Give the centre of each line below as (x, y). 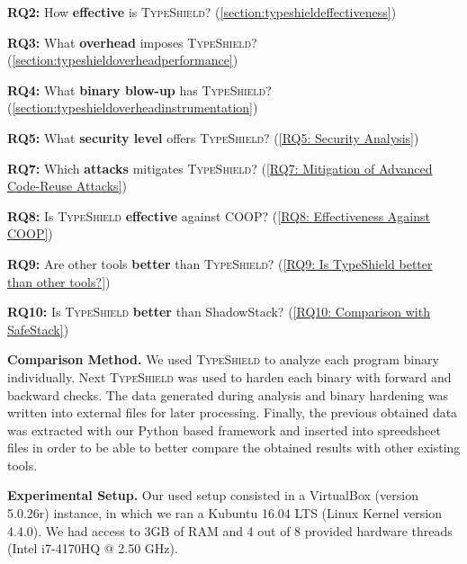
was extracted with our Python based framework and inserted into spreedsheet (224, 430)
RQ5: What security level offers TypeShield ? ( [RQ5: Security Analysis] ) (213, 137)
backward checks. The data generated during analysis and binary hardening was (228, 394)
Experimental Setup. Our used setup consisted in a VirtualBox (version (213, 495)
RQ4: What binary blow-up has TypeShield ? (139, 90)
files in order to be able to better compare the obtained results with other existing (234, 448)
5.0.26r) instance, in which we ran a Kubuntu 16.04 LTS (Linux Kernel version (225, 513)
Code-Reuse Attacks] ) (67, 186)
